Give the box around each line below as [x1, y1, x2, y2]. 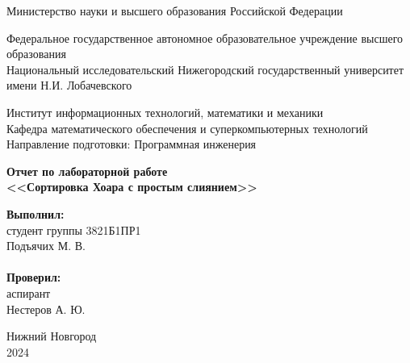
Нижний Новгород [6, 328, 97, 344]
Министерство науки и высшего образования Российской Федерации [6, 2, 343, 19]
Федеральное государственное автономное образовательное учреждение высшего [6, 29, 404, 46]
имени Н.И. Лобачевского [6, 77, 132, 94]
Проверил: [6, 269, 61, 286]
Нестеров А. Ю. [6, 300, 86, 317]
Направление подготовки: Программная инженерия [6, 136, 257, 152]
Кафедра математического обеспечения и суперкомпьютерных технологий [6, 119, 368, 136]
